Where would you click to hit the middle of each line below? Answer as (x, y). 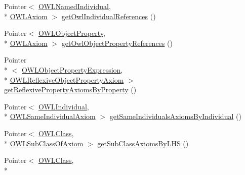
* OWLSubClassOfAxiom (44, 143)
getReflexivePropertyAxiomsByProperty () (70, 90)
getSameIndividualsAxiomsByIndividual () (175, 116)
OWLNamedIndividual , (74, 6)
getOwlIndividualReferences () (109, 16)
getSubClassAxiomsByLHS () (143, 143)
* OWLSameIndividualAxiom (50, 116)
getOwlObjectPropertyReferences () (117, 43)
